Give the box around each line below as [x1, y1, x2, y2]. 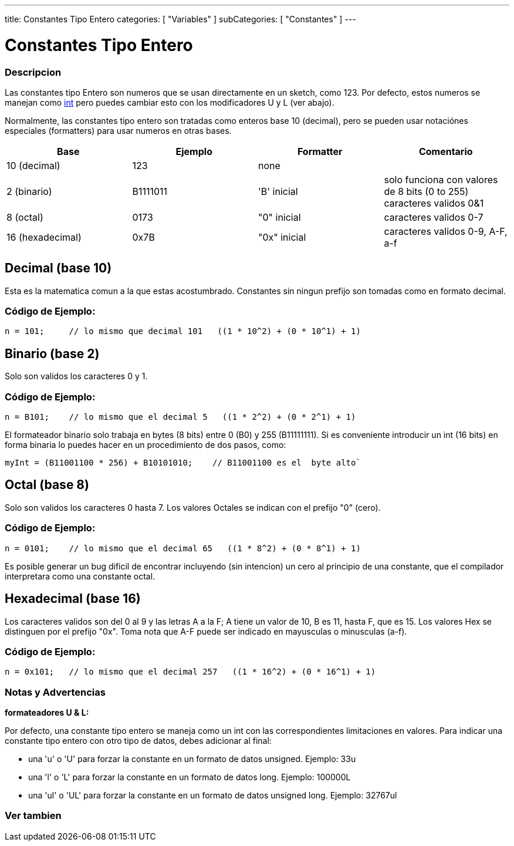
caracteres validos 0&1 [384, 197, 484, 209]
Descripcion [5, 66, 62, 78]
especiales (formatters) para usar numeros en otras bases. [5, 125, 232, 136]
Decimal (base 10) [5, 261, 112, 276]
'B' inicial [258, 185, 298, 197]
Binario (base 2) [5, 346, 100, 361]
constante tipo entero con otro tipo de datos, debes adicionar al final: [5, 736, 272, 746]
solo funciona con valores [384, 173, 498, 186]
